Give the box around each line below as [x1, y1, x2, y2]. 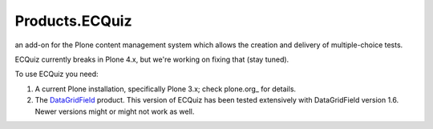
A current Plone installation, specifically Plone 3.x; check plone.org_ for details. [34, 84, 297, 94]
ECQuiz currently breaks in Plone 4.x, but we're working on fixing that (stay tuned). [14, 54, 289, 64]
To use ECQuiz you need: [14, 69, 99, 79]
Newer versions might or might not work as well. [34, 107, 195, 116]
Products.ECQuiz [14, 12, 132, 30]
